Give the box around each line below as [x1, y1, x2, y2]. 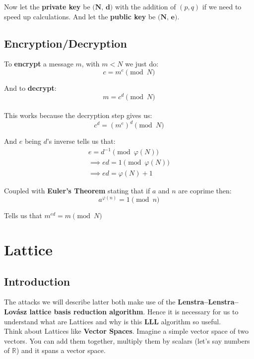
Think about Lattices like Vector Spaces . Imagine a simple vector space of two [4, 326, 249, 336]
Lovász [4, 306, 27, 316]
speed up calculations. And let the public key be [4, 11, 156, 21]
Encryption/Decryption [4, 35, 127, 51]
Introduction [4, 273, 70, 289]
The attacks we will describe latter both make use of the [4, 297, 176, 307]
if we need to [202, 1, 242, 11]
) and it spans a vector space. [16, 345, 106, 356]
